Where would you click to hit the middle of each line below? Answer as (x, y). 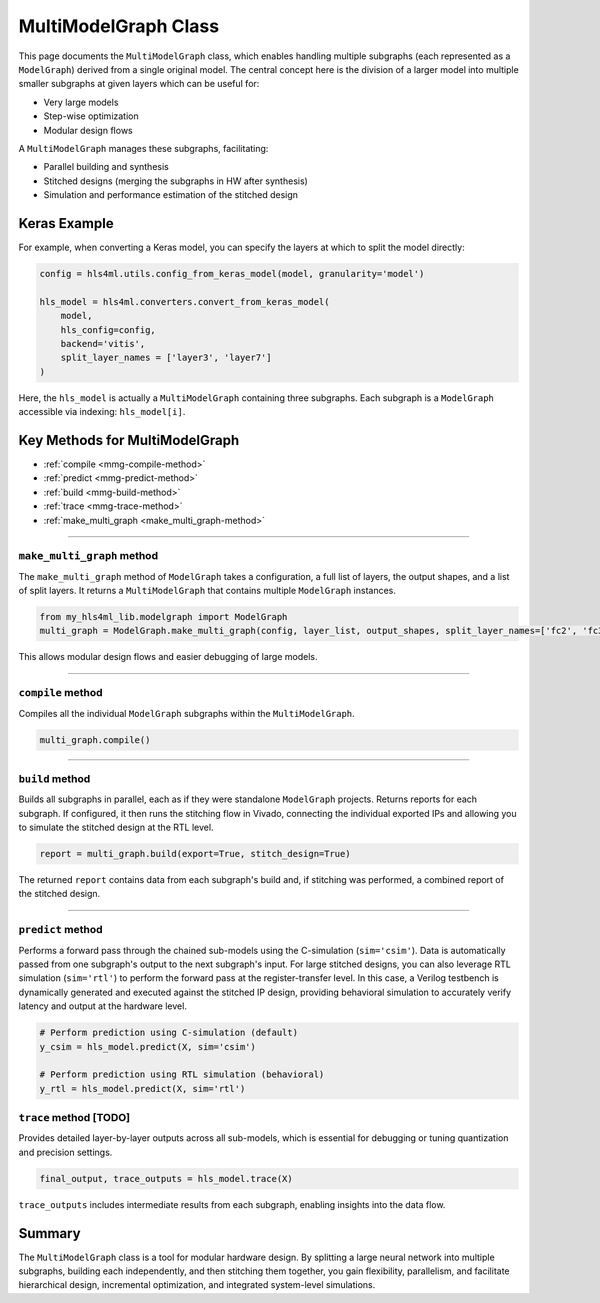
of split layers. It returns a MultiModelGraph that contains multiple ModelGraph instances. (207, 591)
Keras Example (66, 223)
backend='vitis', (103, 343)
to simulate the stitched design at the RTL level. (116, 827)
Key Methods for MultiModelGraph (129, 440)
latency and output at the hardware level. (102, 1006)
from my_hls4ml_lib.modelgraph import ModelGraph (163, 617)
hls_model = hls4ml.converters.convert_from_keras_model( (184, 301)
